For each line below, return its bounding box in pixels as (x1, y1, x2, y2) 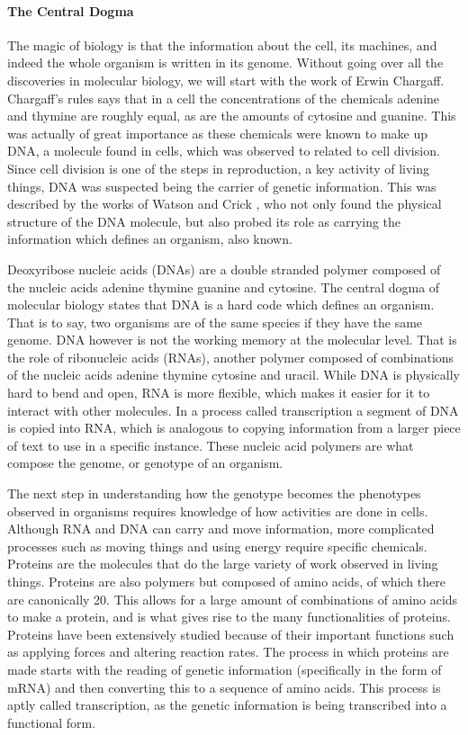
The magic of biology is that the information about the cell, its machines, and (7, 35, 437, 54)
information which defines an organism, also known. (7, 229, 292, 248)
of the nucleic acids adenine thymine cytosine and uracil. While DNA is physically (7, 365, 460, 384)
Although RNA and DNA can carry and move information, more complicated (7, 519, 435, 538)
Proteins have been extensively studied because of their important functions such (7, 624, 454, 643)
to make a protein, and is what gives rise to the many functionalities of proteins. (7, 607, 451, 626)
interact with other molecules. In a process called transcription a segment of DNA (7, 400, 459, 419)
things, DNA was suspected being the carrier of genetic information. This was (7, 176, 436, 195)
